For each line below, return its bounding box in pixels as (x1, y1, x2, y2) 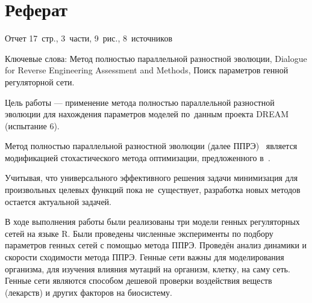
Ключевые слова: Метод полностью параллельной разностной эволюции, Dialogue (5, 52, 307, 64)
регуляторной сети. (5, 75, 75, 88)
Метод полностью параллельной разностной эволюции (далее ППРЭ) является (5, 139, 298, 152)
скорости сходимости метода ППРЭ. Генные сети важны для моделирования (5, 251, 284, 263)
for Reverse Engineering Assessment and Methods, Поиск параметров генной (5, 64, 289, 76)
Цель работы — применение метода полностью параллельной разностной (5, 96, 275, 108)
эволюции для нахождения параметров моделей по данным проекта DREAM (5, 108, 289, 120)
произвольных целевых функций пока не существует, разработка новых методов (5, 183, 301, 196)
